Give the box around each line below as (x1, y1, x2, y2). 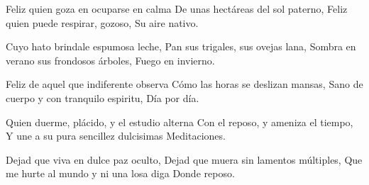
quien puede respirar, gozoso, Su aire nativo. (6, 15, 199, 30)
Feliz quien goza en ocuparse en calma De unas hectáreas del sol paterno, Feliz (6, 1, 348, 16)
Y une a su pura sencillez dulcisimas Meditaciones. (6, 128, 226, 143)
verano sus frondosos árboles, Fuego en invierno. (6, 52, 215, 67)
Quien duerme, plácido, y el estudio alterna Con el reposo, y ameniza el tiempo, (6, 114, 353, 129)
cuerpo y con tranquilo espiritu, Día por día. (6, 90, 199, 105)
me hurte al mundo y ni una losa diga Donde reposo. (6, 166, 235, 181)
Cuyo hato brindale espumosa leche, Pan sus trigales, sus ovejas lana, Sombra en (6, 39, 356, 54)
